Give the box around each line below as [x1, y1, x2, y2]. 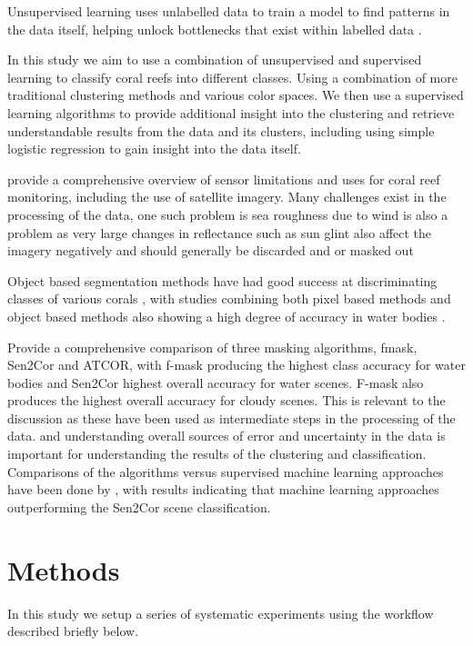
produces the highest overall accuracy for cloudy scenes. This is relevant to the [7, 391, 446, 410]
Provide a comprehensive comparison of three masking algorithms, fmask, [7, 337, 418, 356]
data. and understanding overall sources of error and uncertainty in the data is [7, 426, 446, 445]
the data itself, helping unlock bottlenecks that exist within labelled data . [7, 19, 422, 38]
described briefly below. [7, 621, 139, 641]
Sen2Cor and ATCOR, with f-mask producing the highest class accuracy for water [7, 355, 466, 374]
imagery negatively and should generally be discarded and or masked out [7, 241, 414, 260]
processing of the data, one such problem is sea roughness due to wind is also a [7, 204, 448, 224]
